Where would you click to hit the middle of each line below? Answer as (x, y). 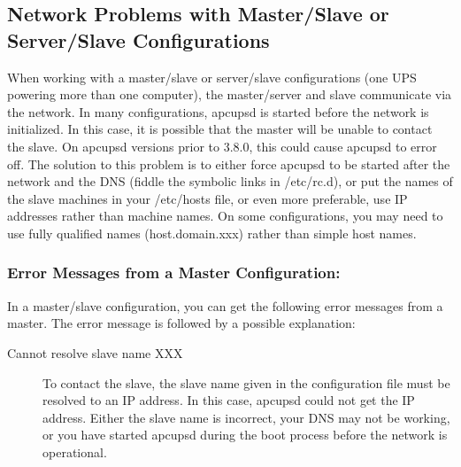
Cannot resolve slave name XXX (95, 352)
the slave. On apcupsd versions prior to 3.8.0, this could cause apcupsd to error (222, 146)
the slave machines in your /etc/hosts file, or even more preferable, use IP (207, 198)
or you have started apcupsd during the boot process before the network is (245, 435)
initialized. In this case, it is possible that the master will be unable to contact (220, 129)
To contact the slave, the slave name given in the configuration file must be (246, 382)
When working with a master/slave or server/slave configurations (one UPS (212, 77)
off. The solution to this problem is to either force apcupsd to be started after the (229, 163)
